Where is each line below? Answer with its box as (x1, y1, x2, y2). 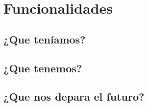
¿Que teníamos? (3, 31, 86, 46)
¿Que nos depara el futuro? (3, 89, 145, 104)
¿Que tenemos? (3, 60, 82, 75)
